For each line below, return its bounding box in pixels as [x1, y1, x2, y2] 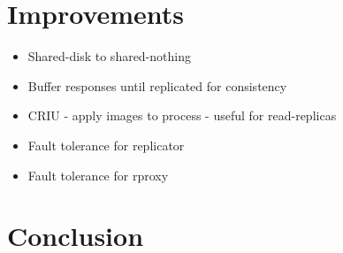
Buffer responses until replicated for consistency [27, 76, 287, 95]
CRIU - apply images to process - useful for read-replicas [27, 106, 337, 125]
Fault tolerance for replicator [27, 135, 185, 154]
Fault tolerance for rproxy [27, 165, 169, 184]
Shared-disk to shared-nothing [27, 47, 192, 65]
